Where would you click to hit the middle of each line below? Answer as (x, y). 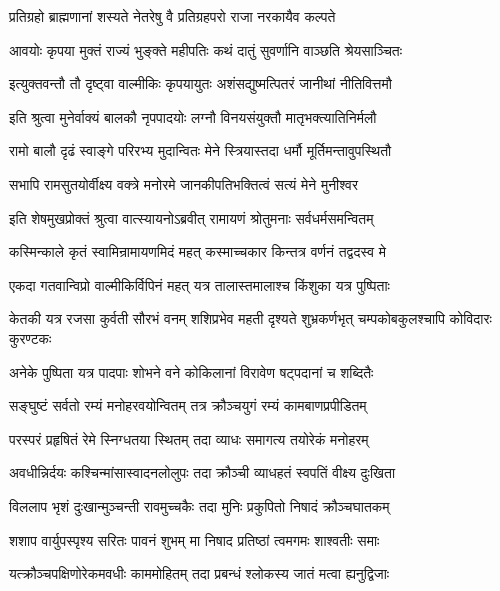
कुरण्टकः (30, 337)
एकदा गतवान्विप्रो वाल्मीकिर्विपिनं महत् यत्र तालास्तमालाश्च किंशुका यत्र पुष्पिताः (199, 284)
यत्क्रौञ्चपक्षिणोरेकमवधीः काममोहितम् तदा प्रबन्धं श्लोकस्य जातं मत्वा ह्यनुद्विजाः (199, 573)
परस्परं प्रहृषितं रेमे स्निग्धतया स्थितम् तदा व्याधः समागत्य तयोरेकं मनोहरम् (189, 438)
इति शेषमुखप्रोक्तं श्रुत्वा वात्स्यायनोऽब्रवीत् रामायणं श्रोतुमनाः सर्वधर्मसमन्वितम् (191, 217)
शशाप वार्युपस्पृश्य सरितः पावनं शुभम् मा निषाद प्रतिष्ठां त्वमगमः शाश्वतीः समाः (194, 539)
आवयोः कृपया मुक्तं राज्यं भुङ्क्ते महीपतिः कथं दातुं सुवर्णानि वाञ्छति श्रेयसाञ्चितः (206, 49)
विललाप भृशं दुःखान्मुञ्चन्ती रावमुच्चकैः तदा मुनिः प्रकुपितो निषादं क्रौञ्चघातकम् (199, 505)
